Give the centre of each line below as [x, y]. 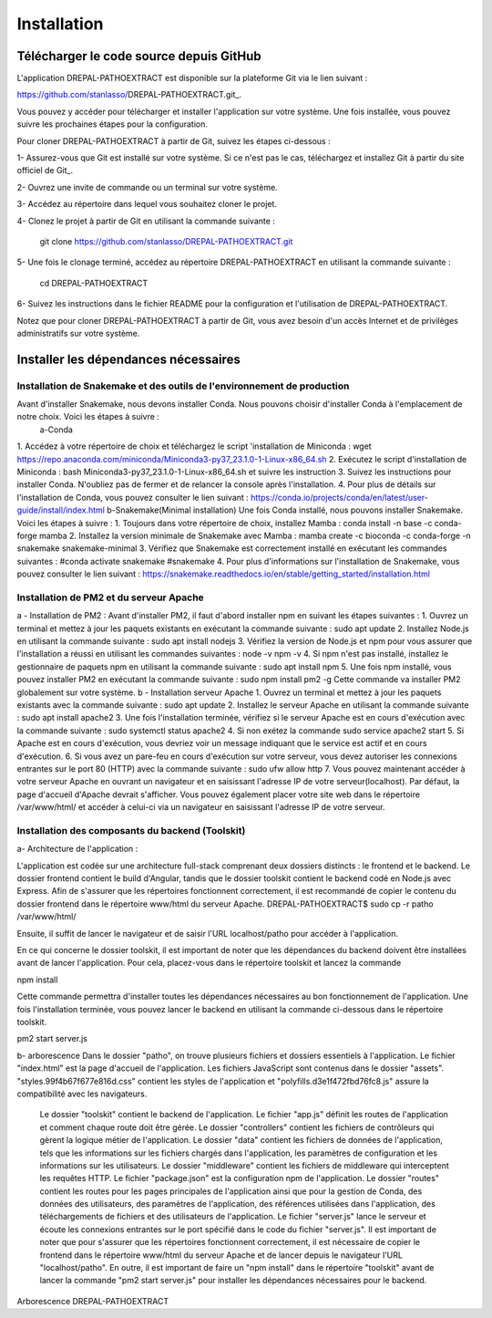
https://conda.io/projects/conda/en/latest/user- [339, 497]
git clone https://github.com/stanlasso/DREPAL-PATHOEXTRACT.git [166, 241]
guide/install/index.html [61, 510]
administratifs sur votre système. [78, 333]
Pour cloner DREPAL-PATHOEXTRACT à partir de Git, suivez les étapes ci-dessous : [174, 140]
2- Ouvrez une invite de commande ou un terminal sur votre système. [147, 187]
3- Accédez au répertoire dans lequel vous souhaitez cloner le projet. [147, 204]
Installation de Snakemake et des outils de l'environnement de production [183, 386]
